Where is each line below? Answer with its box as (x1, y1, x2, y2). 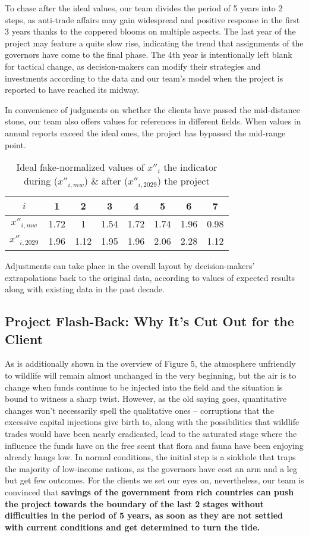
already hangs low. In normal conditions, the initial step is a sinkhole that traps (5, 451, 296, 463)
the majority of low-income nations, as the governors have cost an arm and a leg (5, 462, 297, 474)
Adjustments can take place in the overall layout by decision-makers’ (5, 260, 255, 272)
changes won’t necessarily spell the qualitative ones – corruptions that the (5, 404, 274, 416)
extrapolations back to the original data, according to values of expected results (5, 271, 295, 283)
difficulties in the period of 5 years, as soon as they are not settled (5, 509, 283, 522)
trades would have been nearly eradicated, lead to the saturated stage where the (5, 427, 297, 439)
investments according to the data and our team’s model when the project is (5, 71, 283, 84)
